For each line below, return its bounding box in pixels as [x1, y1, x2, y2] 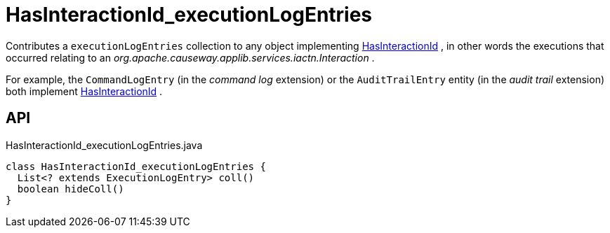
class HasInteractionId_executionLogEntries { [6, 160, 266, 172]
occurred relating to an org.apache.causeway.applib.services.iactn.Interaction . [6, 51, 375, 64]
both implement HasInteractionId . [6, 85, 163, 97]
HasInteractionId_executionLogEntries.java [6, 139, 203, 151]
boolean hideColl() [17, 183, 124, 195]
